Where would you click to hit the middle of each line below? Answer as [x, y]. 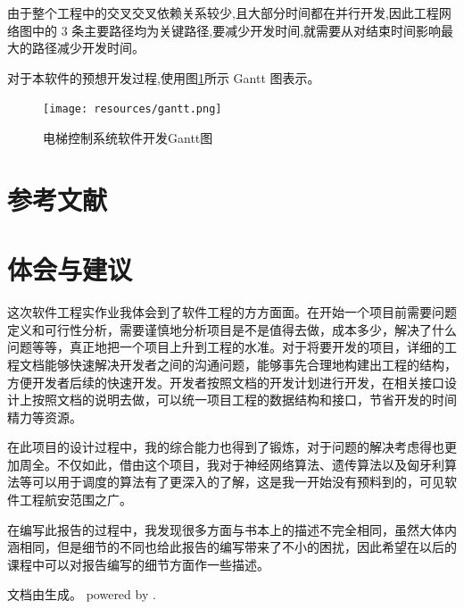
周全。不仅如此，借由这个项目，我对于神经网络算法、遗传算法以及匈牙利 [232, 464]
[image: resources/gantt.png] [133, 109]
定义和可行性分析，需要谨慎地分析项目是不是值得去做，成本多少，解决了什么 [232, 329]
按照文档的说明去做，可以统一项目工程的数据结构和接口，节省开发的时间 [244, 400]
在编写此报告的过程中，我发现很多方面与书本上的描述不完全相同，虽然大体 [226, 529]
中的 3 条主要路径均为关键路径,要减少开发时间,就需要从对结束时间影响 [236, 30]
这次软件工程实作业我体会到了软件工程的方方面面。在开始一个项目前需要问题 [232, 312]
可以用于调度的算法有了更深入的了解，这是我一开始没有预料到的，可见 [238, 482]
